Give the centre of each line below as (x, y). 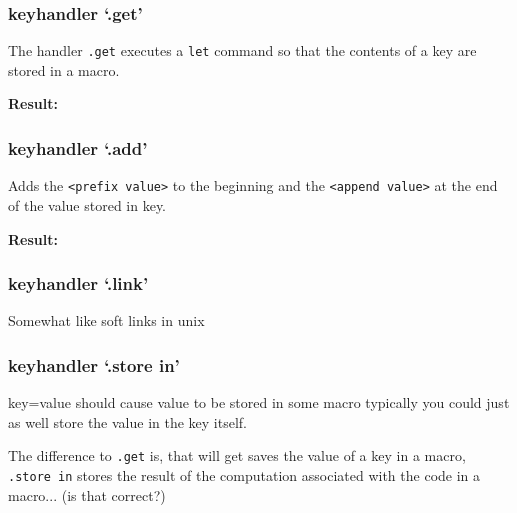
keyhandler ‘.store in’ (94, 364)
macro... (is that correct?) (87, 494)
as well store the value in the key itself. (128, 421)
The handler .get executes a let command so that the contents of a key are (242, 50)
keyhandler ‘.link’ (78, 283)
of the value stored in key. (87, 204)
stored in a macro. (64, 69)
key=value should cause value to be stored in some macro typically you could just (259, 402)
